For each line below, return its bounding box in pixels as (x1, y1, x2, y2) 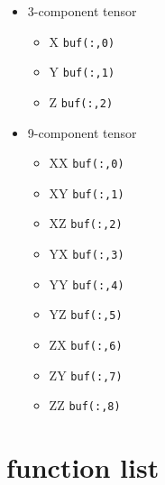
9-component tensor (27, 123, 137, 142)
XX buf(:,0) (49, 153, 124, 172)
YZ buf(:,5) (49, 305, 123, 324)
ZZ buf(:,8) (49, 396, 121, 415)
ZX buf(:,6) (49, 335, 123, 354)
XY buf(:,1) (49, 183, 124, 202)
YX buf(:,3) (49, 244, 124, 263)
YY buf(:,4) (49, 274, 124, 293)
